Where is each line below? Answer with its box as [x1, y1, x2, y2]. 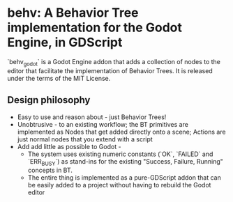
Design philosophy [7, 94, 91, 106]
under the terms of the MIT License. [7, 74, 111, 82]
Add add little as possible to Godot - [17, 142, 121, 150]
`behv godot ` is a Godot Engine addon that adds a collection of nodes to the [7, 57, 221, 68]
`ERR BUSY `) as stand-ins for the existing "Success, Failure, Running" [27, 157, 223, 167]
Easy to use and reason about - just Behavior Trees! [17, 113, 167, 121]
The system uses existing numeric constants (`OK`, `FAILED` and [27, 150, 213, 158]
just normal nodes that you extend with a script [17, 134, 153, 143]
